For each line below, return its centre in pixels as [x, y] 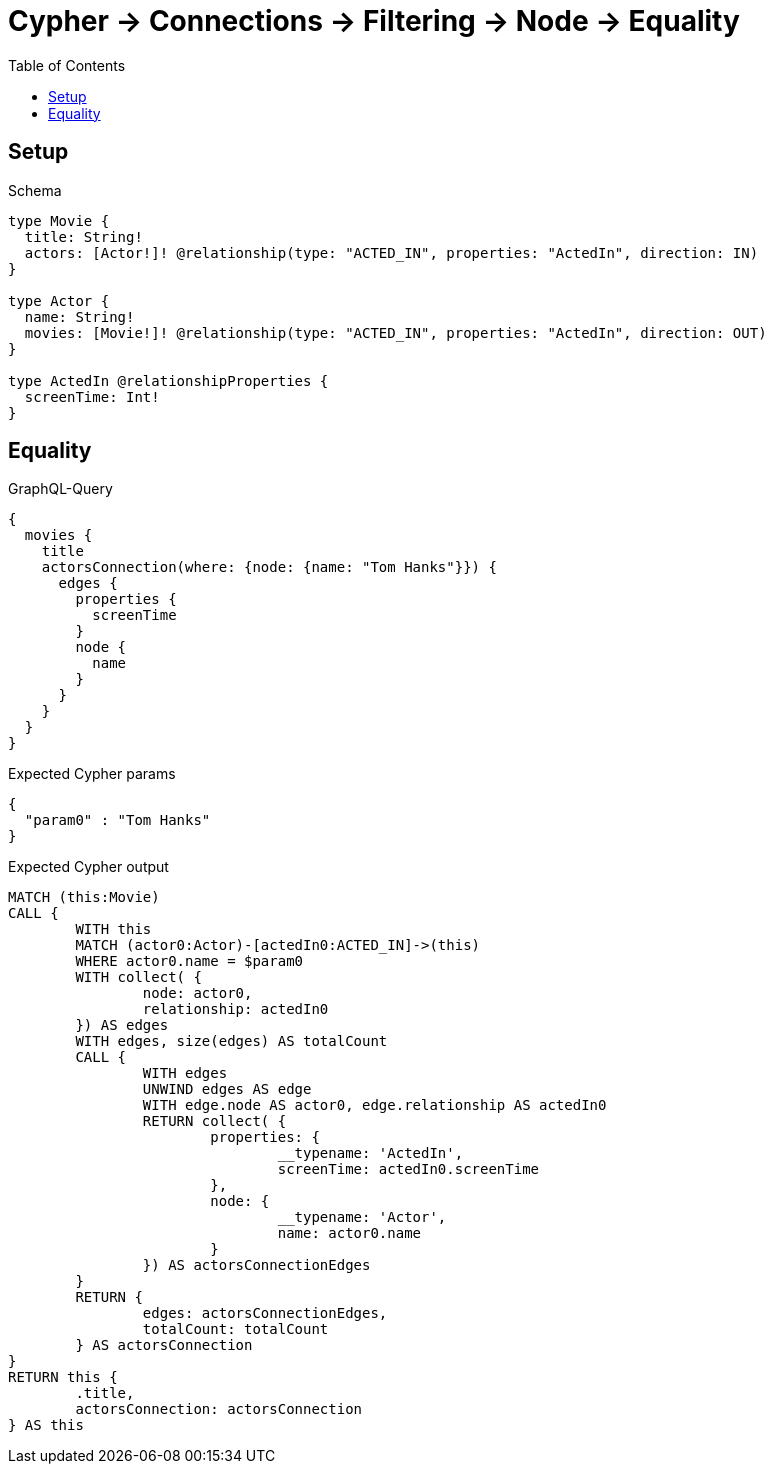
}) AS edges [122, 1025]
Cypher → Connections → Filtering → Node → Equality [374, 21]
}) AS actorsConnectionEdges [256, 1265]
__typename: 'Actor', [362, 1217]
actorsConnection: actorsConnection [219, 1409]
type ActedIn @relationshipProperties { [168, 380]
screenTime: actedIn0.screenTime [408, 1169]
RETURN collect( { [214, 1121]
